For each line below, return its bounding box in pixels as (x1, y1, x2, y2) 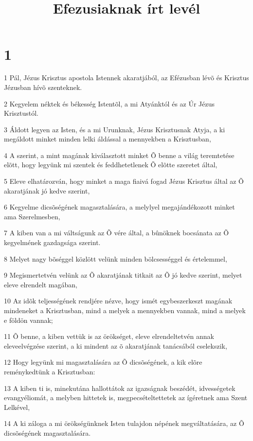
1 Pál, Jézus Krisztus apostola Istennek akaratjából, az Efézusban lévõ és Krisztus (4, 72, 249, 83)
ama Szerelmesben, (4, 211, 60, 221)
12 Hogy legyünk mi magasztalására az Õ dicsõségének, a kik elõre (4, 357, 202, 367)
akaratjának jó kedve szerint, (4, 185, 90, 195)
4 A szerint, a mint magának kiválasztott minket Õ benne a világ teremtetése (4, 150, 235, 160)
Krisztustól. (4, 108, 38, 118)
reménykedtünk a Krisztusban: (4, 366, 95, 376)
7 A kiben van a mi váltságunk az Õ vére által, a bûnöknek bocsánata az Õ (4, 228, 229, 238)
